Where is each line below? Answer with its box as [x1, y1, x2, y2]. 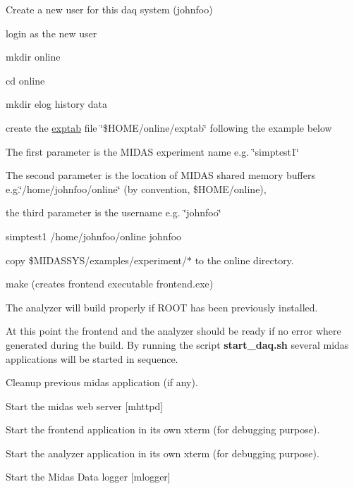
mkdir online [6, 49, 61, 64]
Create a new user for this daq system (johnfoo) [6, 2, 213, 16]
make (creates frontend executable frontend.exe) [6, 276, 214, 291]
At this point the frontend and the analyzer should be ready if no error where [6, 323, 341, 338]
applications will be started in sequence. [6, 351, 178, 366]
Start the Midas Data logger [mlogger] [6, 469, 171, 484]
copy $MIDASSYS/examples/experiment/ [6, 252, 187, 267]
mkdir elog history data [6, 97, 108, 111]
